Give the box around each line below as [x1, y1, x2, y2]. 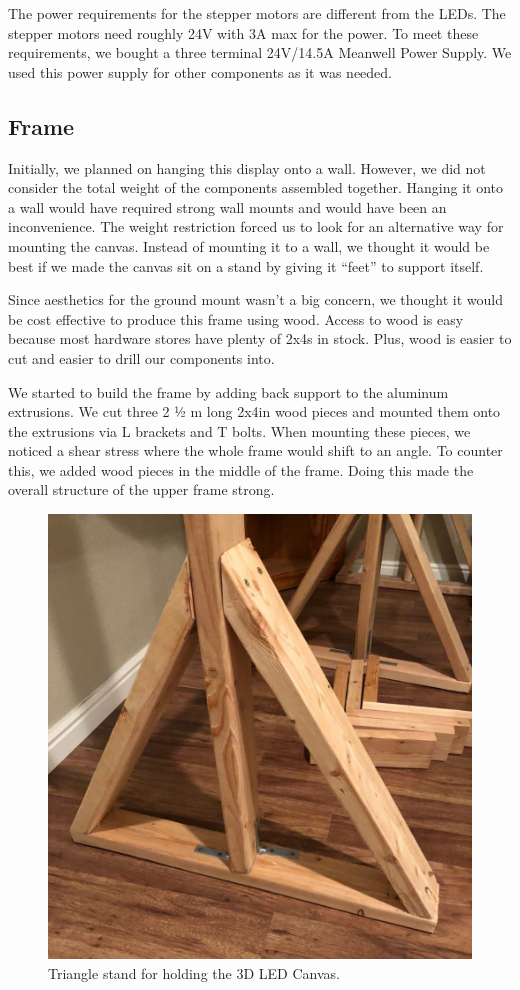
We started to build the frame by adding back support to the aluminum [8, 381, 449, 402]
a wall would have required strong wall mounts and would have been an [8, 196, 447, 217]
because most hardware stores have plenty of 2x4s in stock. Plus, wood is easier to [8, 328, 512, 349]
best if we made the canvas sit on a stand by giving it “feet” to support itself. [8, 255, 484, 276]
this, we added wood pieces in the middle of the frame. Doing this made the [8, 459, 474, 480]
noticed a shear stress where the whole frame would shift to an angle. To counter [8, 440, 503, 461]
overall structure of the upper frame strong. [8, 479, 275, 500]
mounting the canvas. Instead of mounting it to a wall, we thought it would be [8, 235, 490, 256]
